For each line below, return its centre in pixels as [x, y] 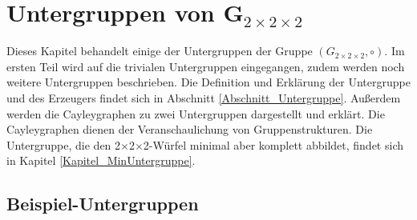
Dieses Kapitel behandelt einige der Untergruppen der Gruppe [160, 51]
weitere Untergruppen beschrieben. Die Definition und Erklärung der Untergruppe [208, 82]
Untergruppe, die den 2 [64, 144]
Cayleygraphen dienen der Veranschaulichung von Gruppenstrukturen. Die [190, 129]
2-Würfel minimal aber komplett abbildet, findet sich [273, 144]
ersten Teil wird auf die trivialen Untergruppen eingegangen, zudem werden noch [206, 66]
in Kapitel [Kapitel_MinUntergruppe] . [101, 160]
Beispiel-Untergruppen [103, 204]
